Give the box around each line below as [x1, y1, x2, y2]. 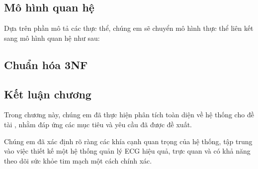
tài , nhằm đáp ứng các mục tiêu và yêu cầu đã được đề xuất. [4, 119, 192, 129]
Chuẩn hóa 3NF [4, 57, 88, 72]
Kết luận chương [4, 86, 91, 101]
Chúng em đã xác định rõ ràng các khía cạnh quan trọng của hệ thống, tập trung [4, 136, 253, 146]
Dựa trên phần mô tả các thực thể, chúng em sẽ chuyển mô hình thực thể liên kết [4, 23, 254, 33]
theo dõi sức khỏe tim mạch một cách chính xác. [4, 155, 152, 166]
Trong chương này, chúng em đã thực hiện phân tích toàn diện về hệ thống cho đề [4, 109, 254, 120]
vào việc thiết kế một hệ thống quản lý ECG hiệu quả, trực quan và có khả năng [4, 146, 251, 156]
